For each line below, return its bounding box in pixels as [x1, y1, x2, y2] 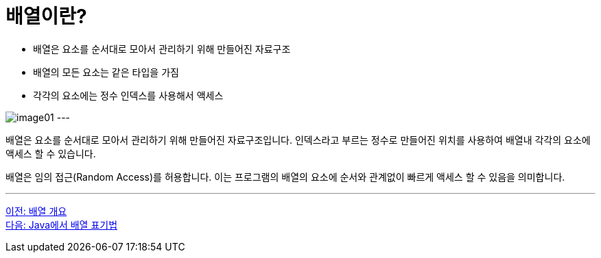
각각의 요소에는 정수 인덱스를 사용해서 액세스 [33, 89, 224, 101]
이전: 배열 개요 [5, 205, 67, 217]
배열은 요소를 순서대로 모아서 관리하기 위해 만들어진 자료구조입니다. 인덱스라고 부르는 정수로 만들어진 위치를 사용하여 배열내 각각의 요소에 [5, 133, 591, 146]
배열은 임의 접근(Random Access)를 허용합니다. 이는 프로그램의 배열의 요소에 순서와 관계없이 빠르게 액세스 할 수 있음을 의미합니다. [5, 170, 565, 183]
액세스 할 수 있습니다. [5, 147, 96, 159]
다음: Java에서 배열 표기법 [5, 218, 118, 231]
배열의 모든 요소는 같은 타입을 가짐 [33, 66, 179, 78]
